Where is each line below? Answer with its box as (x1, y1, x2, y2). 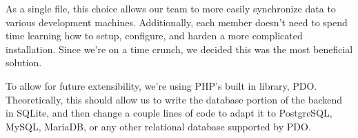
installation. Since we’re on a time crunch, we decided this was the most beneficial (6, 41, 353, 56)
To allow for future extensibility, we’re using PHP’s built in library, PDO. (6, 78, 317, 92)
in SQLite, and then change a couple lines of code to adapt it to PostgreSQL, (6, 106, 332, 120)
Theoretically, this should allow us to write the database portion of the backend (6, 92, 343, 106)
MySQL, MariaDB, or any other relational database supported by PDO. (6, 119, 311, 133)
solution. (6, 55, 42, 70)
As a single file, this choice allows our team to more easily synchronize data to (6, 1, 336, 15)
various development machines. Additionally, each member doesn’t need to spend (6, 14, 348, 29)
